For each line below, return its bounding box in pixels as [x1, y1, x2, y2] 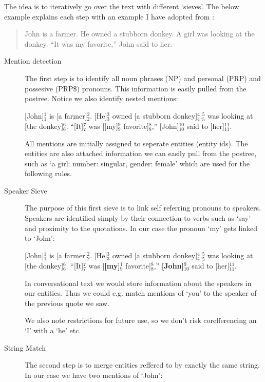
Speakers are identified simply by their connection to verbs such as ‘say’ [25, 213, 251, 223]
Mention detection [4, 55, 62, 66]
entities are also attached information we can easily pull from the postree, [25, 148, 257, 159]
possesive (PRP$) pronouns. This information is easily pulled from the [25, 83, 247, 93]
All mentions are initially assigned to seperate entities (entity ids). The [25, 138, 248, 148]
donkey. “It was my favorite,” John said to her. [24, 38, 173, 49]
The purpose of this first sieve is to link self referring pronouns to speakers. [25, 202, 261, 213]
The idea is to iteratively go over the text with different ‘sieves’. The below [4, 1, 239, 11]
